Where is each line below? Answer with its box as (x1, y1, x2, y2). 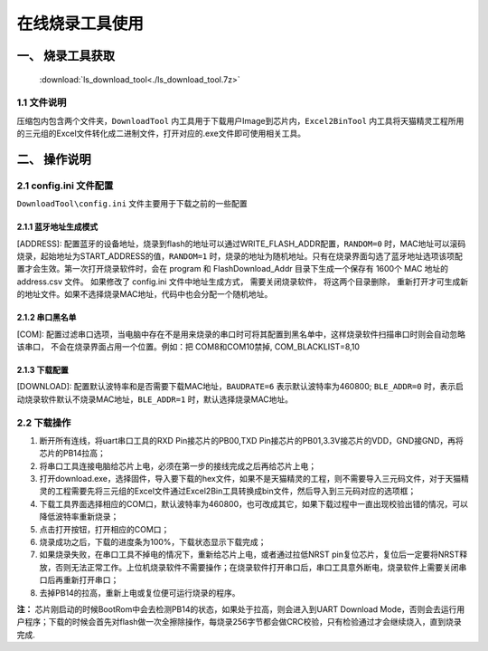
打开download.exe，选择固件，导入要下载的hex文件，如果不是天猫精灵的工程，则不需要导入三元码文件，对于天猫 (39, 474, 461, 484)
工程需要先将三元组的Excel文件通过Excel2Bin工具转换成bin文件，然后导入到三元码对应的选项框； (54, 485, 417, 497)
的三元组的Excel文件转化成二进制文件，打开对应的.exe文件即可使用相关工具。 (16, 128, 306, 139)
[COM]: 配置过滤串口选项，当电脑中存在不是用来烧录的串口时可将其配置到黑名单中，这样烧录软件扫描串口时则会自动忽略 (16, 329, 465, 340)
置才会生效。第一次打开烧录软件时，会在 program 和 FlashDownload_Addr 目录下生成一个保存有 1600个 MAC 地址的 (16, 263, 449, 274)
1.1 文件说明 (16, 96, 67, 109)
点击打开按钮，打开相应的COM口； (39, 523, 170, 534)
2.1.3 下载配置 (16, 364, 69, 375)
